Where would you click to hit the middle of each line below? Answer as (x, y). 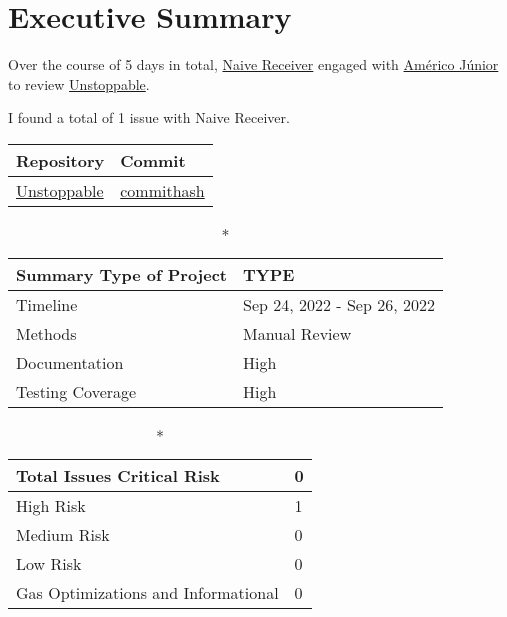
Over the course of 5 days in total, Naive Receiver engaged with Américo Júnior (253, 64)
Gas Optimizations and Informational (147, 592)
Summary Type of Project (121, 274)
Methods (46, 333)
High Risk (51, 505)
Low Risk (49, 563)
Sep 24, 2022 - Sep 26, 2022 (338, 304)
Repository (60, 160)
